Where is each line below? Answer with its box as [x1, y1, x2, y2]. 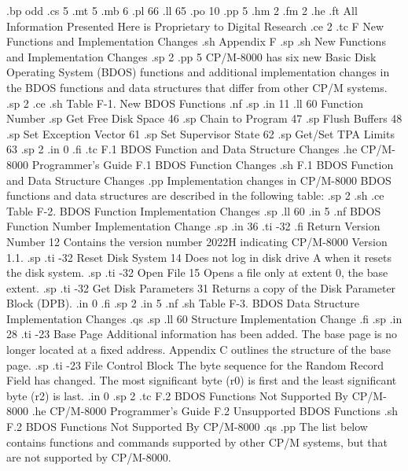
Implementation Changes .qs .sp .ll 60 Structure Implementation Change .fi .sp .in [6, 310, 402, 326]
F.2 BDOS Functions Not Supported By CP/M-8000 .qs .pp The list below [6, 418, 368, 435]
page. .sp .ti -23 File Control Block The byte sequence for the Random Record [6, 356, 384, 373]
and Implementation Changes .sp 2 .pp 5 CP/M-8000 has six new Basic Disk [6, 48, 377, 64]
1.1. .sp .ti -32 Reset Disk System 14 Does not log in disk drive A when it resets [6, 248, 392, 265]
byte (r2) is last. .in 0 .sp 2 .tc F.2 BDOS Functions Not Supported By [6, 387, 348, 403]
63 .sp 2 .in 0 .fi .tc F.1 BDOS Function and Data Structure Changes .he [6, 141, 358, 157]
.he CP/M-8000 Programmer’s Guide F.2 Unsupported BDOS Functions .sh [31, 403, 398, 419]
